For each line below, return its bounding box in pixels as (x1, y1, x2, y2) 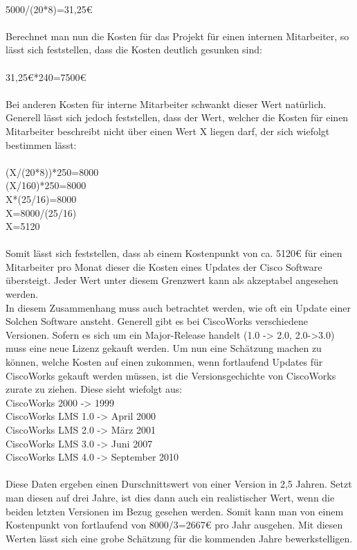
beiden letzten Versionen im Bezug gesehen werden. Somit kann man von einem (6, 504, 344, 518)
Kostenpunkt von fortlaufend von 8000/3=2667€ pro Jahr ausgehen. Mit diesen (6, 517, 343, 532)
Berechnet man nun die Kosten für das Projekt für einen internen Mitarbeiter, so (6, 28, 349, 43)
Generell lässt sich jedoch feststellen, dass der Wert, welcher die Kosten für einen (6, 110, 349, 125)
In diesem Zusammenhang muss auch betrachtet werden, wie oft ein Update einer (6, 300, 351, 314)
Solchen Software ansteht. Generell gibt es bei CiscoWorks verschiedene (6, 314, 308, 328)
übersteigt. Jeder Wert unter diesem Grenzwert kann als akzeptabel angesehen (6, 273, 338, 287)
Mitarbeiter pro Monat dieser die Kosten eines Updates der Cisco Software (6, 259, 322, 274)
